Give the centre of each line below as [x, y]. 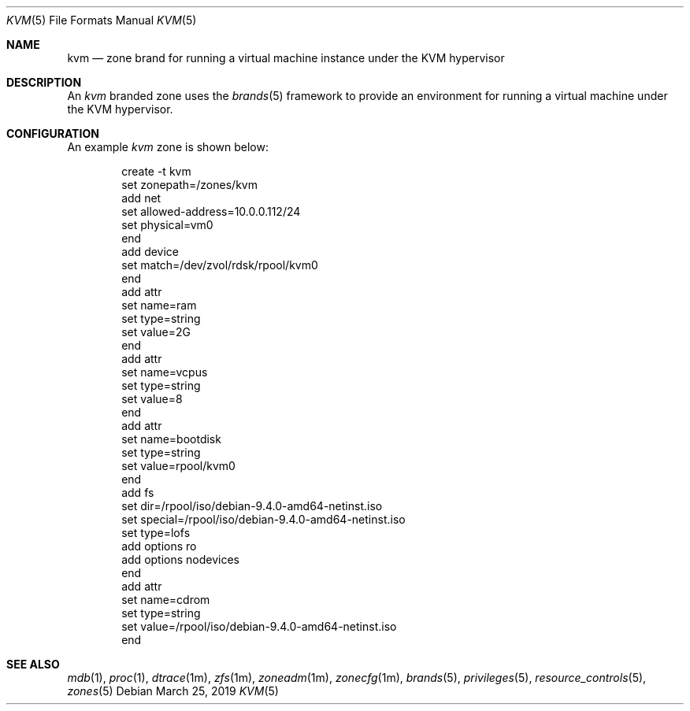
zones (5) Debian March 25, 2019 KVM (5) [173, 691]
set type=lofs [156, 533]
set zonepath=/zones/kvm [189, 185]
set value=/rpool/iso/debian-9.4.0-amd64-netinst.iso [259, 626]
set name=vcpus [165, 372]
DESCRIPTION [44, 82]
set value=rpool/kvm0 [178, 466]
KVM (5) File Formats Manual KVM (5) [102, 20]
